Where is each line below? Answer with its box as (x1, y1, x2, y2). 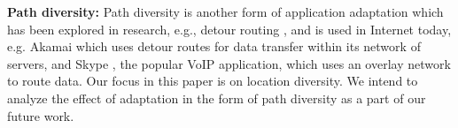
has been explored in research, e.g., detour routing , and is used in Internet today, (7, 19, 452, 38)
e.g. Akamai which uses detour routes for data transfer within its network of (7, 37, 421, 56)
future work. (7, 106, 74, 124)
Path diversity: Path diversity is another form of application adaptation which (7, 3, 444, 20)
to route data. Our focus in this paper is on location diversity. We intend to (7, 72, 418, 90)
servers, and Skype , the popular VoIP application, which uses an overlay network (7, 54, 451, 72)
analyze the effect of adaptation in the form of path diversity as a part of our (7, 88, 426, 107)
